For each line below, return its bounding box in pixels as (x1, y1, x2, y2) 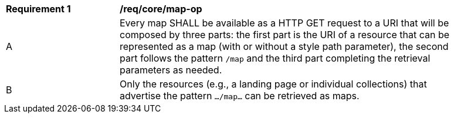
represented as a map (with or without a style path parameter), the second (120, 41, 449, 52)
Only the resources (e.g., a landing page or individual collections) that (120, 78, 427, 90)
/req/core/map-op (120, 3, 202, 15)
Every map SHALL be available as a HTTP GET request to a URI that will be (120, 17, 449, 29)
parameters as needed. (120, 64, 222, 76)
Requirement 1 (6, 3, 71, 15)
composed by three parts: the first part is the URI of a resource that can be (120, 29, 450, 41)
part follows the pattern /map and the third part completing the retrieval (120, 52, 431, 64)
